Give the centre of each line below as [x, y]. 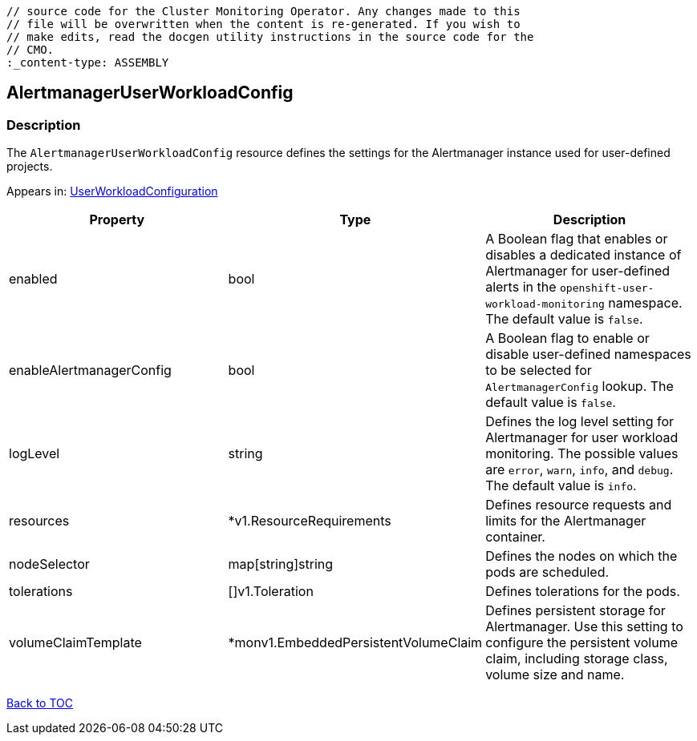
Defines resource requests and [579, 505]
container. [515, 537]
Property [117, 220]
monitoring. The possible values [582, 454]
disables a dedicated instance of [584, 255]
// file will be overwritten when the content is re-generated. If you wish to [263, 24]
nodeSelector [49, 564]
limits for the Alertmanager [566, 521]
